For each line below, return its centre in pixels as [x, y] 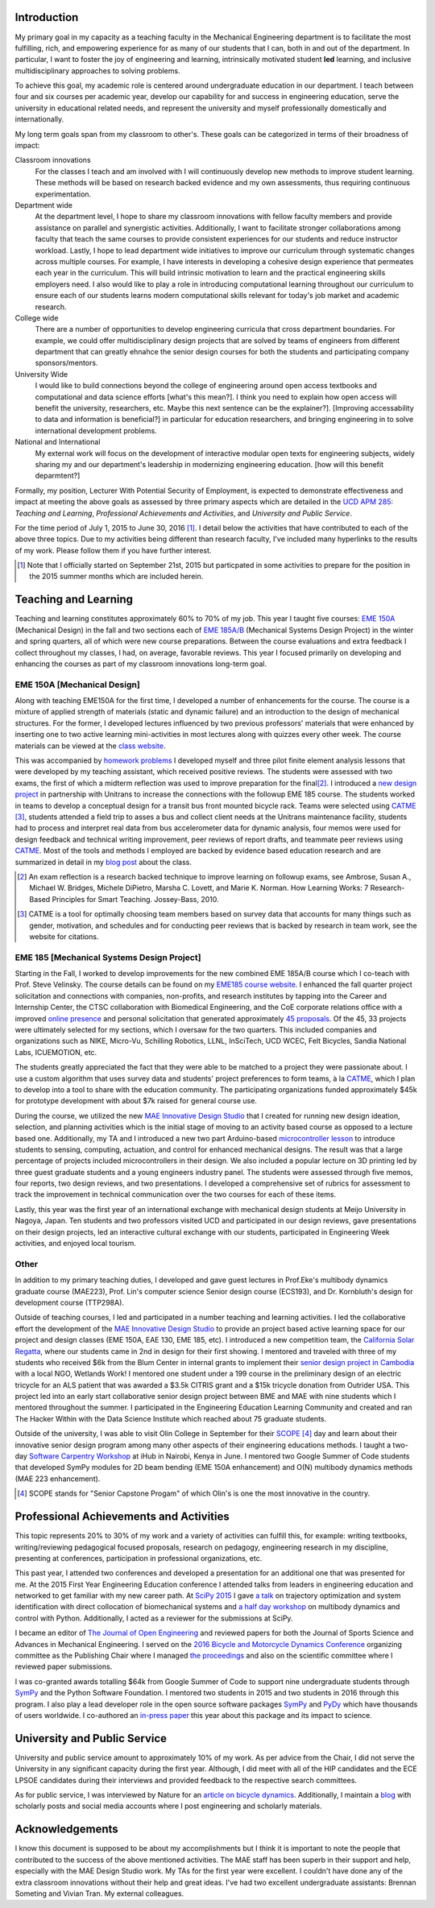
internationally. [39, 119]
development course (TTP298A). [70, 1302]
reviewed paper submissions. [64, 1666]
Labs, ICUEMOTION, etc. [56, 1052]
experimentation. [63, 194]
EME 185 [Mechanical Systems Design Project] [108, 957]
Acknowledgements [66, 1829]
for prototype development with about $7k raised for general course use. [136, 1101]
